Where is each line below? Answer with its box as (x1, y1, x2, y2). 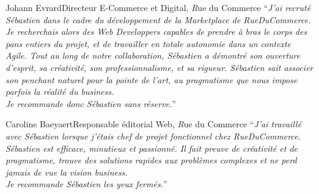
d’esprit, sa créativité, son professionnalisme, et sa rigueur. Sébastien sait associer (5, 61, 313, 73)
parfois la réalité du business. (5, 85, 114, 98)
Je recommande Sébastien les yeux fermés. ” (5, 177, 167, 190)
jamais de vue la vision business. (5, 165, 128, 178)
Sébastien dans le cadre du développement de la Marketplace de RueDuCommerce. (5, 13, 311, 26)
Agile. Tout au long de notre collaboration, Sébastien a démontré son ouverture (5, 49, 301, 62)
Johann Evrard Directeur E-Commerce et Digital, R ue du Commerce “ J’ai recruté (5, 1, 311, 13)
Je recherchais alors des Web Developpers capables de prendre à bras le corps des (5, 25, 307, 38)
